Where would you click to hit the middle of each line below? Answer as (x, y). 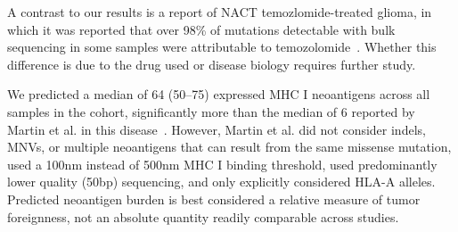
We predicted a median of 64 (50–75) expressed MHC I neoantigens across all (219, 94)
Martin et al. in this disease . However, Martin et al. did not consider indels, (217, 129)
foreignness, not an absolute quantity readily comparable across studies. (203, 216)
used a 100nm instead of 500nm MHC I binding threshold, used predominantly (222, 164)
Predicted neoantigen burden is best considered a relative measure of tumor (214, 199)
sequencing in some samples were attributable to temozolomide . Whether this (222, 47)
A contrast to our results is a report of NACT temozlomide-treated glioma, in (220, 12)
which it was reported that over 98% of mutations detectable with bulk (201, 29)
